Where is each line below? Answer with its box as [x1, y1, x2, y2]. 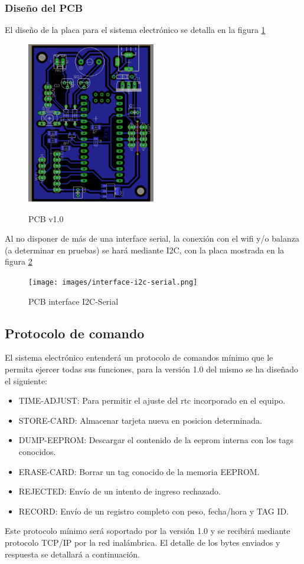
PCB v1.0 [28, 212, 64, 225]
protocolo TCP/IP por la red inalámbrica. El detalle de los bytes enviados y [5, 536, 280, 548]
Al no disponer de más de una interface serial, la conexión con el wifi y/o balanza [5, 232, 299, 245]
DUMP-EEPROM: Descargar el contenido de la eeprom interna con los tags [18, 434, 294, 446]
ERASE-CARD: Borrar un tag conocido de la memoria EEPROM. [18, 465, 260, 477]
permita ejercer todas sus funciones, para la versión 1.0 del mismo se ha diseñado [5, 363, 298, 375]
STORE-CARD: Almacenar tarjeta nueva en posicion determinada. [18, 414, 262, 426]
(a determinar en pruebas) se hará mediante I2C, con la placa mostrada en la [5, 243, 285, 256]
